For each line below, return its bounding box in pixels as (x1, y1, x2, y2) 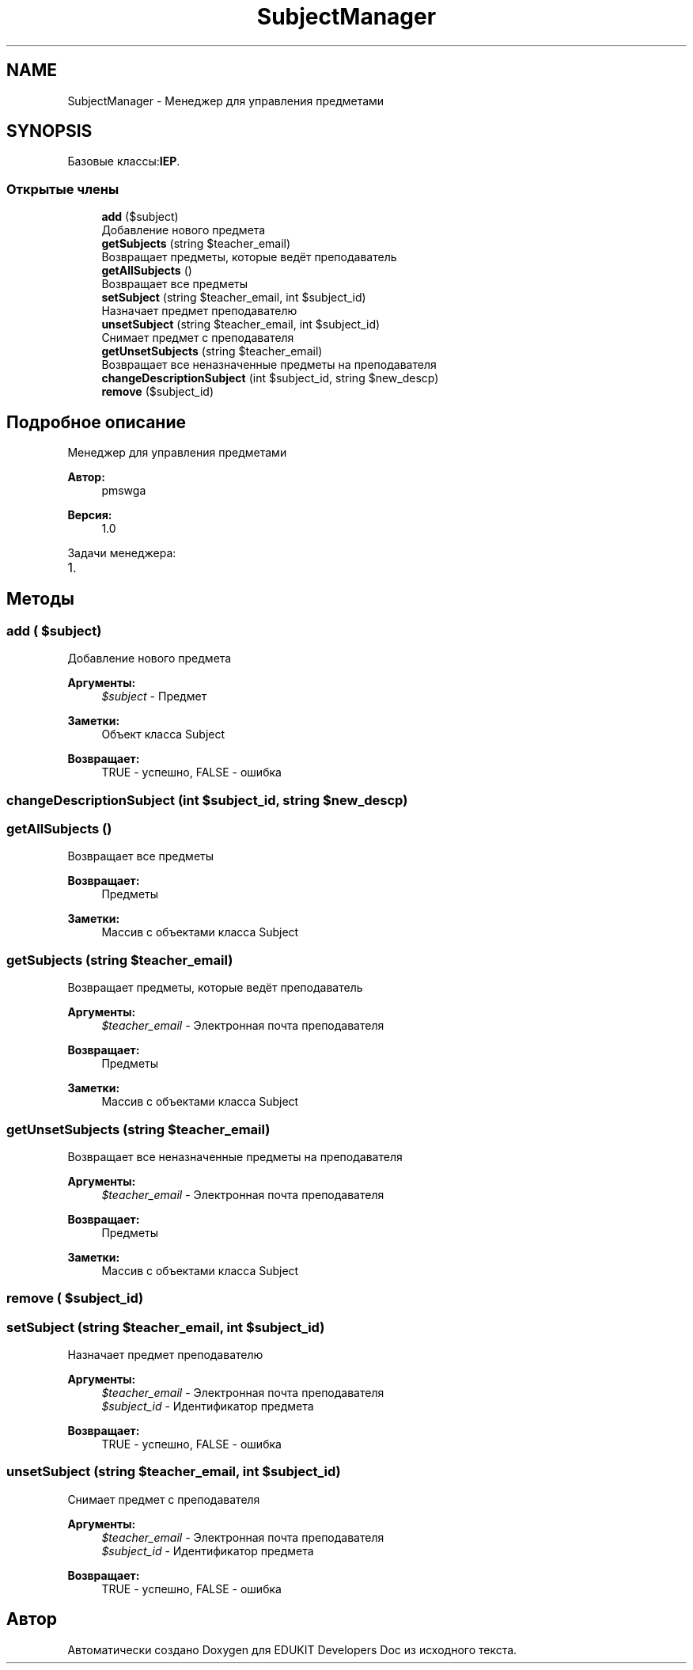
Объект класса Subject (101, 727, 225, 742)
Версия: (67, 508, 112, 522)
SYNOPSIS (6, 121, 93, 142)
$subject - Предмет (101, 689, 207, 704)
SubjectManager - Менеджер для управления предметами (67, 93, 384, 108)
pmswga (101, 484, 146, 498)
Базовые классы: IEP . (67, 154, 180, 169)
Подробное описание (6, 412, 186, 432)
